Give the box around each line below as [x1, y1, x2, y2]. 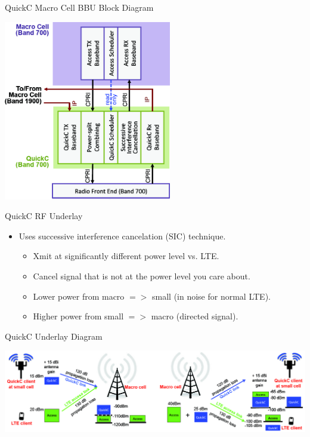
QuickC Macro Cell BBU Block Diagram [5, 1, 154, 13]
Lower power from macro [33, 290, 125, 302]
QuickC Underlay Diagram [5, 330, 103, 342]
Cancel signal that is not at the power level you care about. [33, 269, 250, 282]
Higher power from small [33, 310, 124, 322]
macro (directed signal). [151, 310, 238, 322]
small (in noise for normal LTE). [152, 290, 271, 302]
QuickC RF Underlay [5, 210, 83, 222]
